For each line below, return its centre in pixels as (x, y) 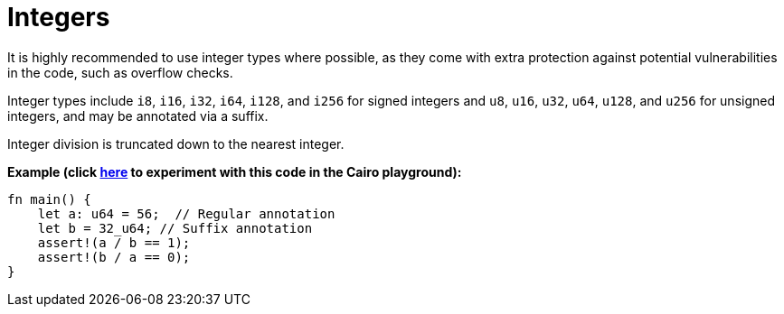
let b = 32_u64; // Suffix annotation (175, 228)
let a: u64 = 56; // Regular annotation (186, 213)
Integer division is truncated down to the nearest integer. (176, 143)
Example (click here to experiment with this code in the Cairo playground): (235, 171)
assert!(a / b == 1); (114, 242)
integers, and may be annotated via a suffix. (138, 115)
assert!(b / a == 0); (114, 257)
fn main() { (49, 199)
